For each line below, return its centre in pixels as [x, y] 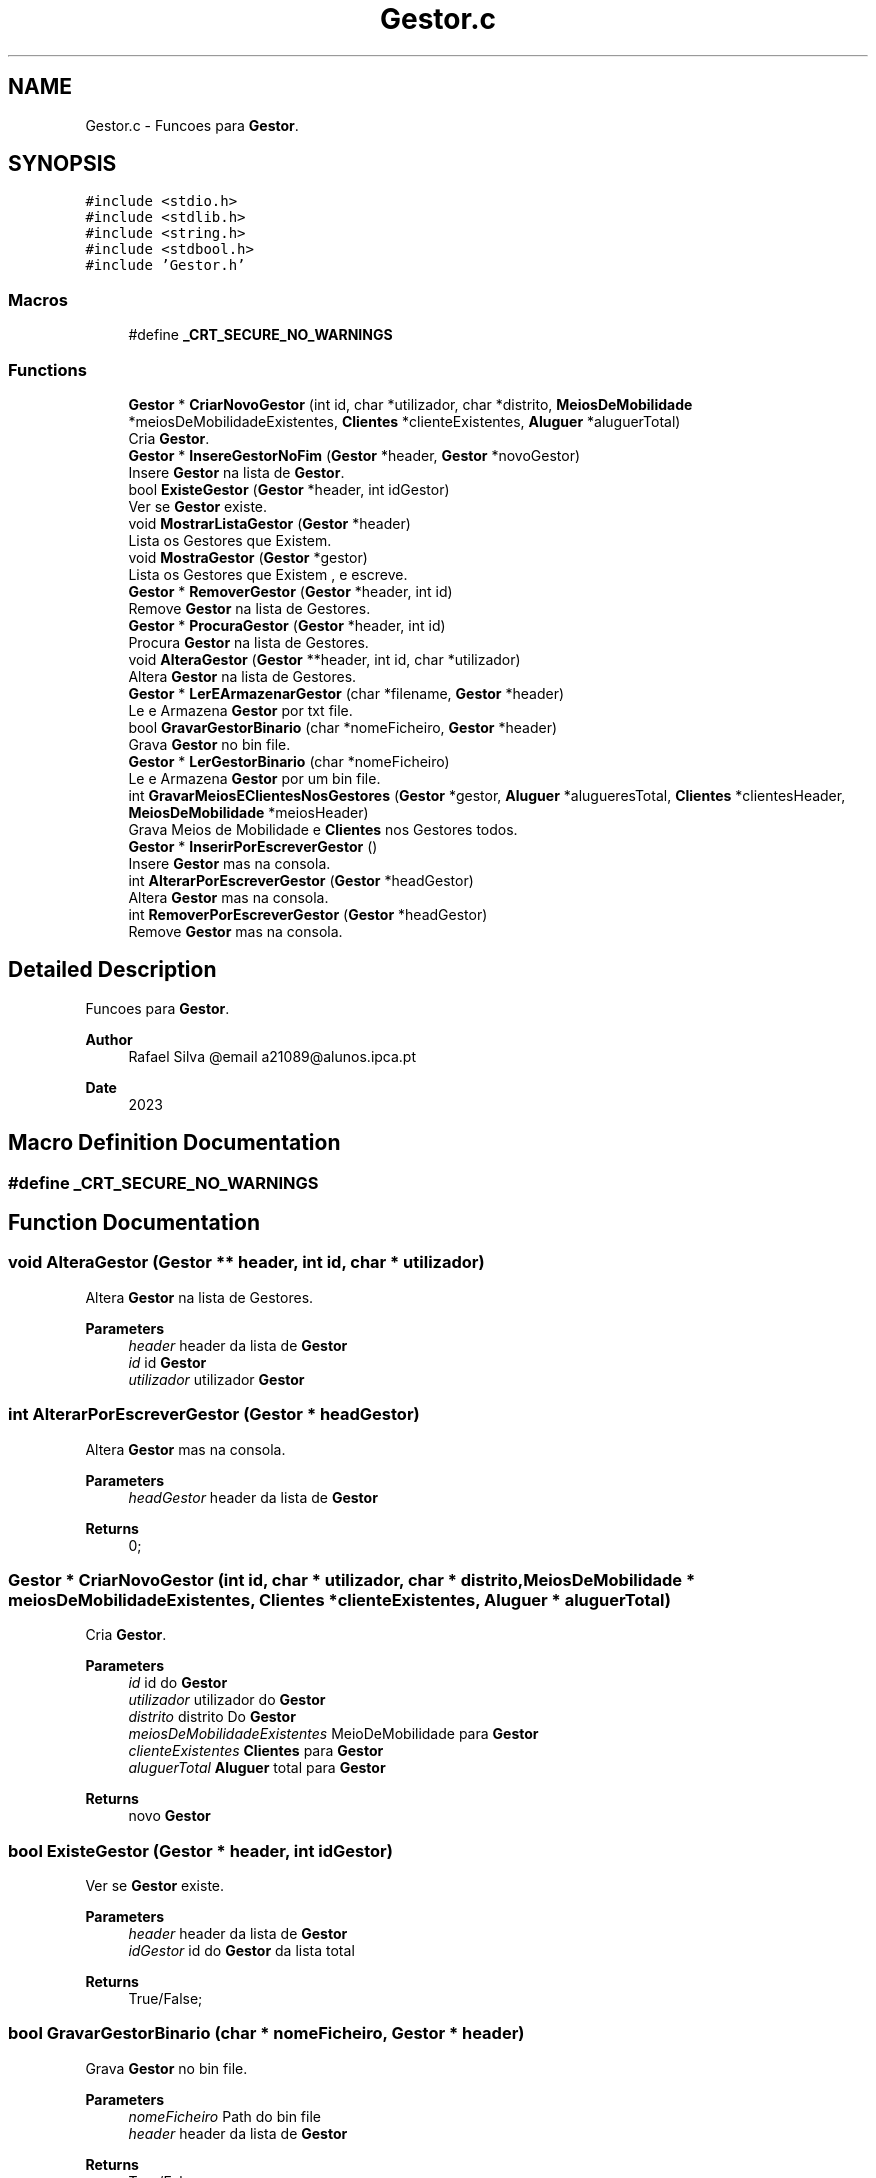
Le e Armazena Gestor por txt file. [240, 710]
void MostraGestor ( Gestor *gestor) [248, 557]
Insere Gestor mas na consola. [229, 863]
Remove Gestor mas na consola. [235, 931]
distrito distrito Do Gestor [212, 1717]
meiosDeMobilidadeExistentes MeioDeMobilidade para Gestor [333, 1734]
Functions [47, 369]
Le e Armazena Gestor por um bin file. [254, 778]
